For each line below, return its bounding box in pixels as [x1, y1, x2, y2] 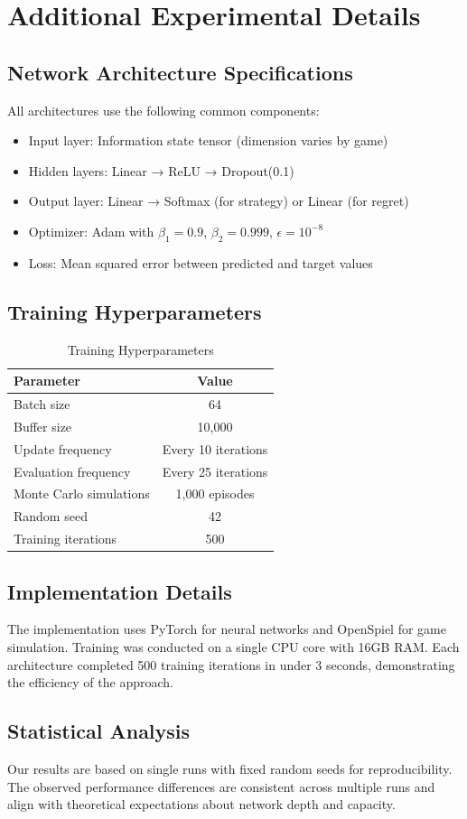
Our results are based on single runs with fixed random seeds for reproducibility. [7, 759, 453, 777]
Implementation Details [7, 577, 232, 605]
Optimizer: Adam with [28, 221, 154, 240]
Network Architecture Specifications [7, 58, 353, 86]
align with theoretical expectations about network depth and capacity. [7, 795, 396, 814]
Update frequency [14, 439, 112, 458]
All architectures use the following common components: [7, 100, 320, 119]
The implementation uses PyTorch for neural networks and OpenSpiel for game [7, 619, 446, 638]
